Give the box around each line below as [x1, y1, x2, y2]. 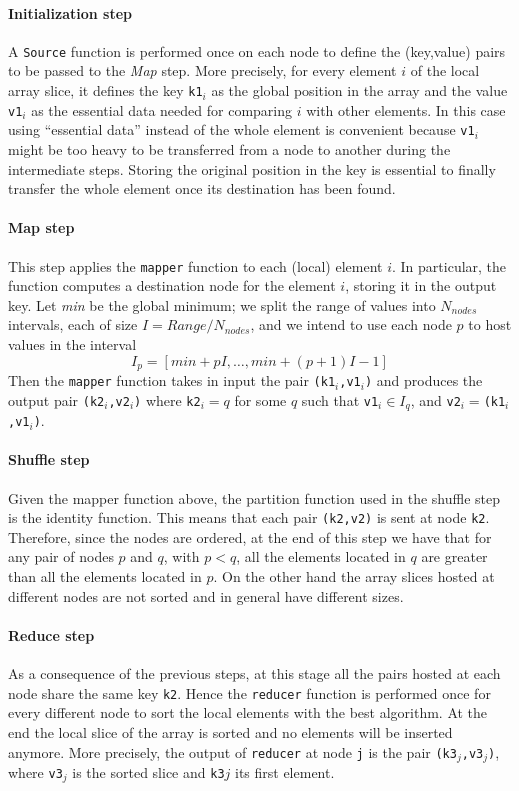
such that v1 [301, 389, 379, 410]
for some [234, 389, 287, 410]
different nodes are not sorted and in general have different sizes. [8, 585, 404, 606]
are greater [421, 546, 488, 567]
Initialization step [8, 2, 132, 23]
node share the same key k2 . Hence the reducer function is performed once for [8, 682, 491, 703]
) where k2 [134, 389, 201, 410]
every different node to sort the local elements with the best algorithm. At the [8, 702, 488, 723]
